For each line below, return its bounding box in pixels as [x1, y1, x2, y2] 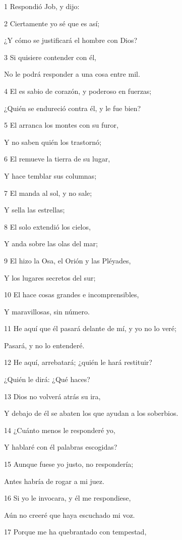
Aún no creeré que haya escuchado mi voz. [4, 509, 135, 520]
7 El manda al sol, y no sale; [4, 187, 92, 198]
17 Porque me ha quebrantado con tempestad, [4, 526, 147, 537]
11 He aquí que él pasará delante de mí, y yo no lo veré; [4, 323, 176, 334]
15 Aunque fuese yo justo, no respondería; [4, 459, 134, 469]
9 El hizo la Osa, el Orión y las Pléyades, [4, 255, 131, 265]
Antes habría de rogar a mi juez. [4, 475, 104, 486]
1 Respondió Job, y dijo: [4, 1, 80, 11]
